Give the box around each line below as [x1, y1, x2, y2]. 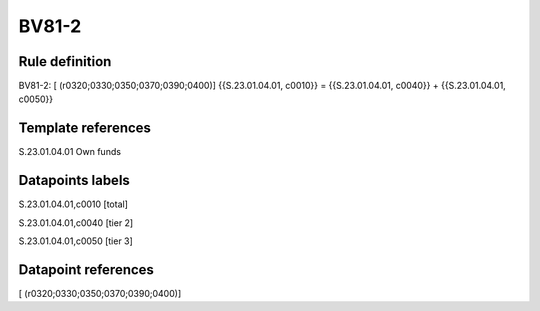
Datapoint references [18, 261, 155, 278]
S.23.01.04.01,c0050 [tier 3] [18, 235, 134, 247]
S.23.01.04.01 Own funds [18, 146, 122, 158]
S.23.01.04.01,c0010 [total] [18, 198, 129, 210]
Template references [18, 120, 152, 137]
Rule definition [18, 53, 112, 70]
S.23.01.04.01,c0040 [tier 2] [18, 216, 134, 229]
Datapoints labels [18, 172, 130, 189]
